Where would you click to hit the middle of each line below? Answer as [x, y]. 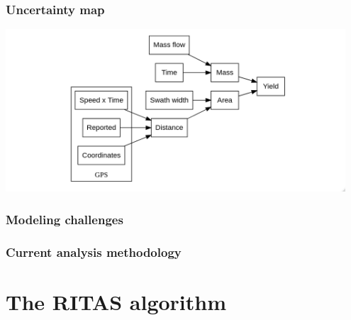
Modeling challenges [65, 219]
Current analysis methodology [94, 252]
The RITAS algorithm [116, 301]
